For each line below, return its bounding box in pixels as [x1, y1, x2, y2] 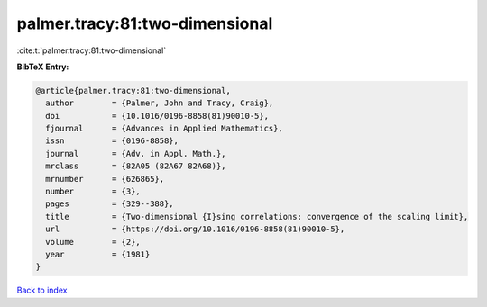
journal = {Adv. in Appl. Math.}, [45, 149, 226, 158]
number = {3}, [45, 186, 142, 197]
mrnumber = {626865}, [45, 174, 165, 184]
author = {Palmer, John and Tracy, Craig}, [45, 98, 274, 108]
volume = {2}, [45, 237, 142, 247]
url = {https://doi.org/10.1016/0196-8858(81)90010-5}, [45, 224, 345, 234]
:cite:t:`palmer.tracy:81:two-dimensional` [16, 45, 167, 56]
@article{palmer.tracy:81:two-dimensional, [35, 86, 232, 95]
